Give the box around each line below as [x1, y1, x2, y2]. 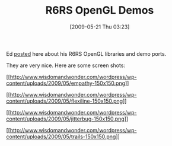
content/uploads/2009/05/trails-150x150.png [6, 133, 116, 140]
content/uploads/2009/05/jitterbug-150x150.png [6, 115, 125, 122]
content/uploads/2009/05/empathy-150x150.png [6, 80, 126, 87]
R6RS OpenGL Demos [45, 4, 154, 17]
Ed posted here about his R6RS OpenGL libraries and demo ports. [6, 50, 167, 57]
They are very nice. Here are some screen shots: [6, 62, 126, 69]
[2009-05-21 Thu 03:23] [69, 23, 130, 30]
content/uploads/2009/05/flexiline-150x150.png [6, 97, 123, 104]
